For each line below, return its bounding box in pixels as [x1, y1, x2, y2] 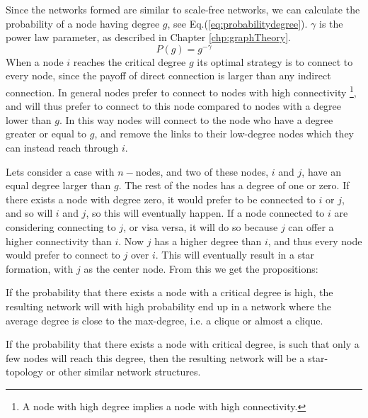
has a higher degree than [154, 233, 262, 248]
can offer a [288, 219, 334, 234]
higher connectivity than [6, 233, 112, 248]
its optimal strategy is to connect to [197, 54, 353, 69]
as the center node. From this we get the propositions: [84, 261, 318, 276]
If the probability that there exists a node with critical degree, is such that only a [6, 337, 360, 351]
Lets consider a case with [6, 164, 115, 179]
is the [319, 16, 343, 30]
